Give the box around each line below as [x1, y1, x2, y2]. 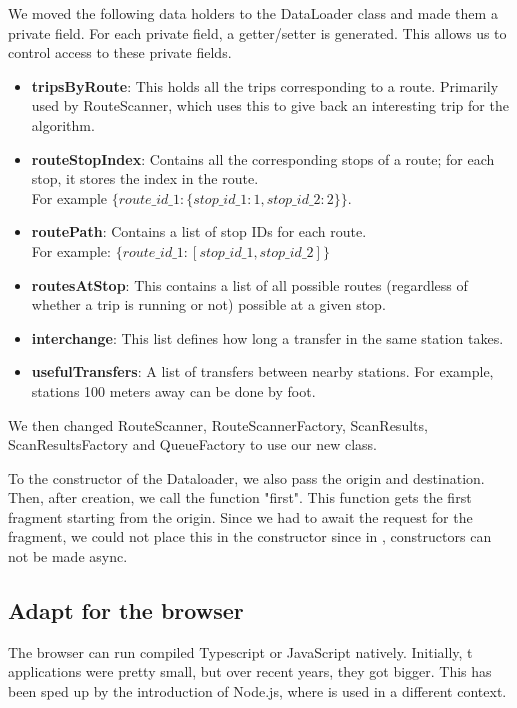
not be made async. [8, 546, 128, 567]
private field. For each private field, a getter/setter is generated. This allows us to [8, 22, 507, 43]
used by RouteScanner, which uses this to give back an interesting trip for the [31, 95, 509, 116]
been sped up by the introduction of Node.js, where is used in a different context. [8, 681, 507, 702]
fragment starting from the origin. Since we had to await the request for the [8, 506, 473, 527]
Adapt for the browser [8, 595, 244, 626]
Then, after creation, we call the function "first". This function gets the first [8, 487, 472, 508]
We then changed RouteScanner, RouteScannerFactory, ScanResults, [8, 414, 428, 435]
